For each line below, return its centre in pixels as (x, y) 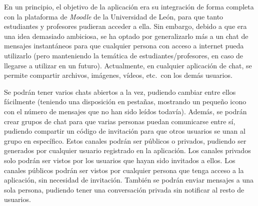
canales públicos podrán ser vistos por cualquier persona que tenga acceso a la (124, 170)
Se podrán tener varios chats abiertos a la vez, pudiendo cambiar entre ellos (120, 92)
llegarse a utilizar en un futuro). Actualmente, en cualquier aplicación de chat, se (128, 65)
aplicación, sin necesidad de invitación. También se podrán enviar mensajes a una (129, 180)
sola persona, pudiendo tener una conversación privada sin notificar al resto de (124, 189)
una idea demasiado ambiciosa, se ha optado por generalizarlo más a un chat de (126, 36)
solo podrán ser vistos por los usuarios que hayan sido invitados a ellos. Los (120, 160)
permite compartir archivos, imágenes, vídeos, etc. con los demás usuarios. (118, 75)
